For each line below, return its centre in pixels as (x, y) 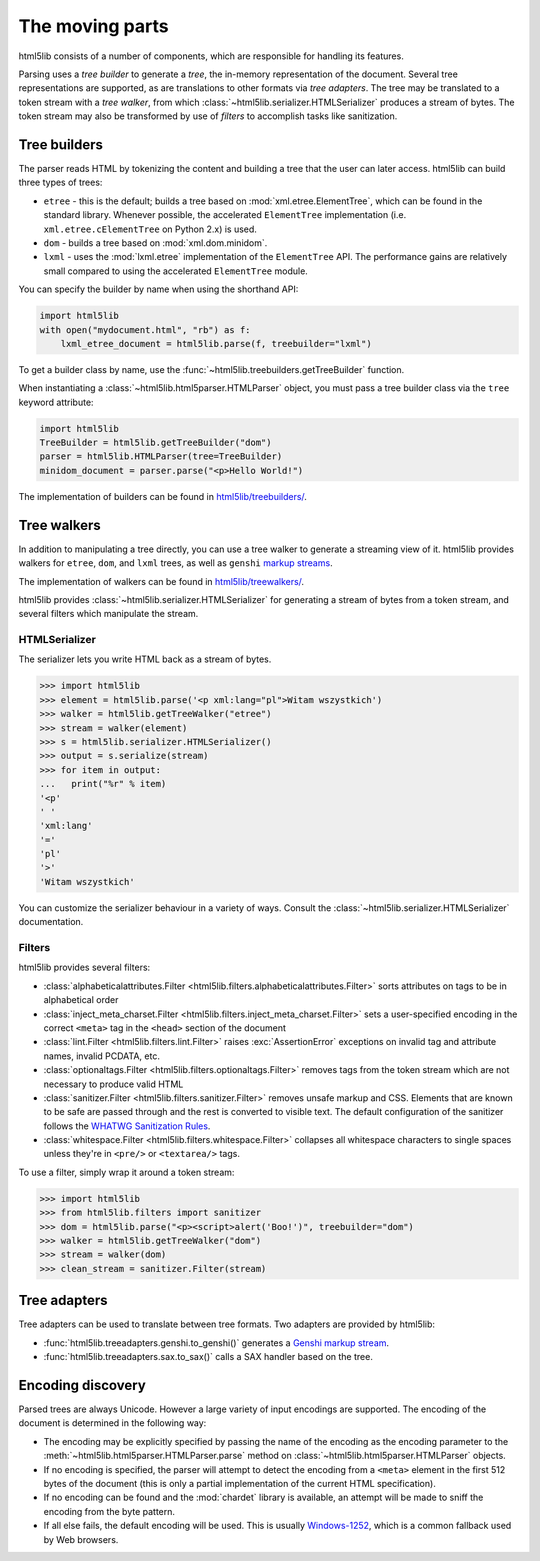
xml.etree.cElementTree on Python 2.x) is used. (150, 229)
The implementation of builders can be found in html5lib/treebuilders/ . (162, 496)
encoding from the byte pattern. (109, 1511)
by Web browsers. (81, 1539)
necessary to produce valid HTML (113, 1084)
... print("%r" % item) (103, 784)
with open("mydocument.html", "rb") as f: (145, 329)
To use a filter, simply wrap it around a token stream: (126, 1172)
